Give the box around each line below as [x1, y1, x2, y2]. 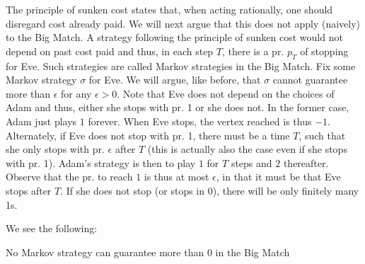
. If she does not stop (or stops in [60, 183, 205, 197]
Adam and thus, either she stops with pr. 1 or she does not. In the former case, [6, 100, 349, 115]
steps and [231, 155, 272, 170]
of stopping [300, 43, 349, 58]
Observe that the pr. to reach [6, 169, 133, 184]
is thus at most [144, 169, 209, 184]
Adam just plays [6, 113, 77, 128]
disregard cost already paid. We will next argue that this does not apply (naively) [6, 16, 361, 30]
